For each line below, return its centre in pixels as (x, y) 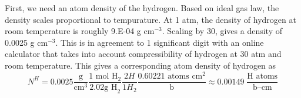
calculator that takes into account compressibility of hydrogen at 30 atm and (143, 54)
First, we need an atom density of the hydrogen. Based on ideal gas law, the (142, 8)
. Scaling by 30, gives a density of (222, 31)
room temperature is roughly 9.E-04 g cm (80, 31)
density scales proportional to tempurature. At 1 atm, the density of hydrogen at (150, 19)
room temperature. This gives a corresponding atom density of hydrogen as (141, 65)
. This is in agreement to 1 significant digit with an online (160, 42)
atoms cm (185, 77)
